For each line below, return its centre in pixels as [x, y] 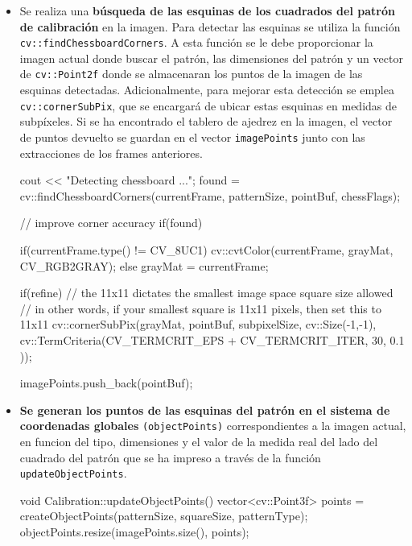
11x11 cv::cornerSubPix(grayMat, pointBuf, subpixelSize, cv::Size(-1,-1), [198, 324]
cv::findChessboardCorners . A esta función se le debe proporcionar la [196, 42]
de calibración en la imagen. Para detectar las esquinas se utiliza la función [210, 26]
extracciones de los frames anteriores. [111, 153]
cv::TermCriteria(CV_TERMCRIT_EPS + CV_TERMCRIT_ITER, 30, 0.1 [212, 339]
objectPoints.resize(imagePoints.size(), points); [134, 532]
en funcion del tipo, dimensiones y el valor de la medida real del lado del [199, 441]
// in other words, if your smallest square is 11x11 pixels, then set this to [200, 308]
